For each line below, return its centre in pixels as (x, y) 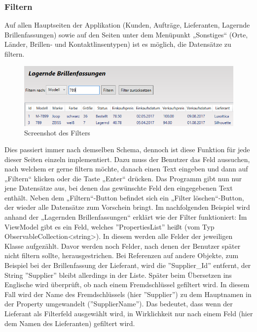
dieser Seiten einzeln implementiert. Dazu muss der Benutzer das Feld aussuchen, (127, 159)
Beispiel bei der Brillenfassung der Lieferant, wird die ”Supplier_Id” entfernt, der (128, 265)
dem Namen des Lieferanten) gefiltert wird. (70, 323)
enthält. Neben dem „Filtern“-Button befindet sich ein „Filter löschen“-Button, (124, 197)
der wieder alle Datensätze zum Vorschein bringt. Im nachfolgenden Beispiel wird (127, 207)
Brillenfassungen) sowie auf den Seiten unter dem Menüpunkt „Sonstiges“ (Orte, (126, 34)
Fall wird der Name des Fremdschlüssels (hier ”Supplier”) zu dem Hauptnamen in (128, 294)
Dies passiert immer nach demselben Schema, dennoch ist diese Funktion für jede (127, 149)
